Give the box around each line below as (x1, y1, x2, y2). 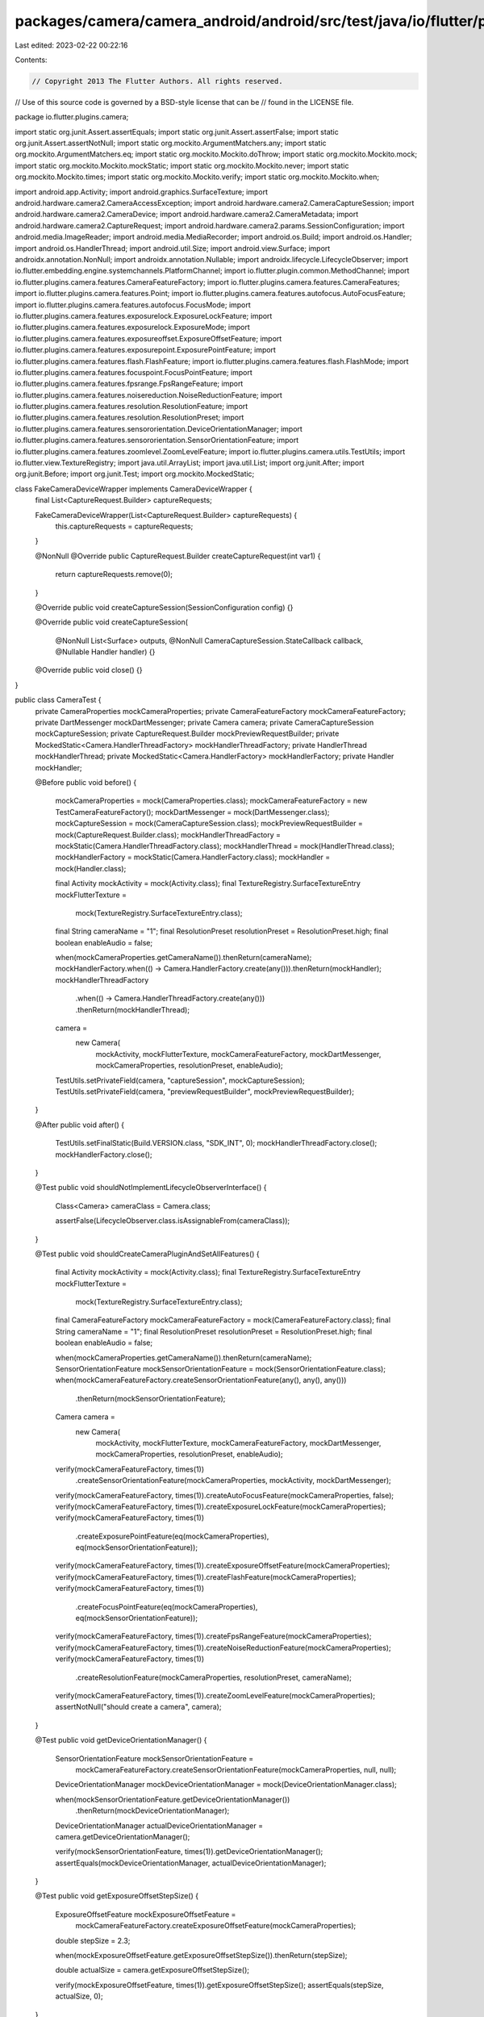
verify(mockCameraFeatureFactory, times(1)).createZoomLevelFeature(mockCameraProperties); (55, 1691, 375, 1700)
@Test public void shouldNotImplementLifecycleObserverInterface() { (35, 1183, 267, 1192)
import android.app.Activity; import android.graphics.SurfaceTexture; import (15, 186, 268, 197)
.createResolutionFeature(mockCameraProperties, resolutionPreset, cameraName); (75, 1672, 353, 1682)
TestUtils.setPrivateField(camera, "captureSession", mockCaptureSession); (55, 1075, 306, 1085)
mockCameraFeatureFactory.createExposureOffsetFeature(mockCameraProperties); (75, 1921, 357, 1931)
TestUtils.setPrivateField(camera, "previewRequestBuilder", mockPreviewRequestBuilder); (55, 1086, 355, 1096)
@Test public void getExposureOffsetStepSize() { (35, 1891, 199, 1901)
